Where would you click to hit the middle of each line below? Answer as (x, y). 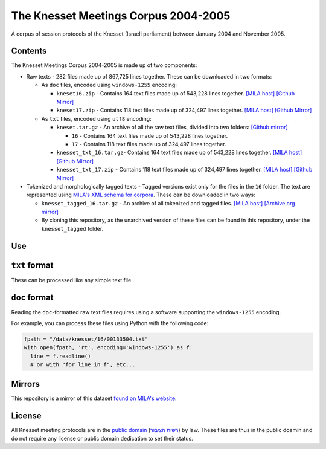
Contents (29, 51)
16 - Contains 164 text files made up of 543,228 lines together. (150, 135)
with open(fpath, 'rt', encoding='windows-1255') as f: (108, 348)
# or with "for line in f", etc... (83, 365)
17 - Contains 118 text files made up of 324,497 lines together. (149, 144)
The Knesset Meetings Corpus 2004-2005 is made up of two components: (104, 65)
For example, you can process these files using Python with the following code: (110, 323)
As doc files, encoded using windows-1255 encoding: (109, 85)
